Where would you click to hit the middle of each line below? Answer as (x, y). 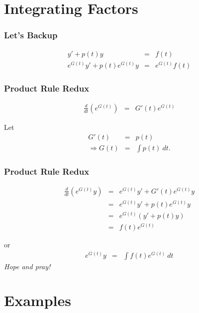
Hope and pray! (27, 266)
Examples (38, 300)
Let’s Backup (31, 35)
